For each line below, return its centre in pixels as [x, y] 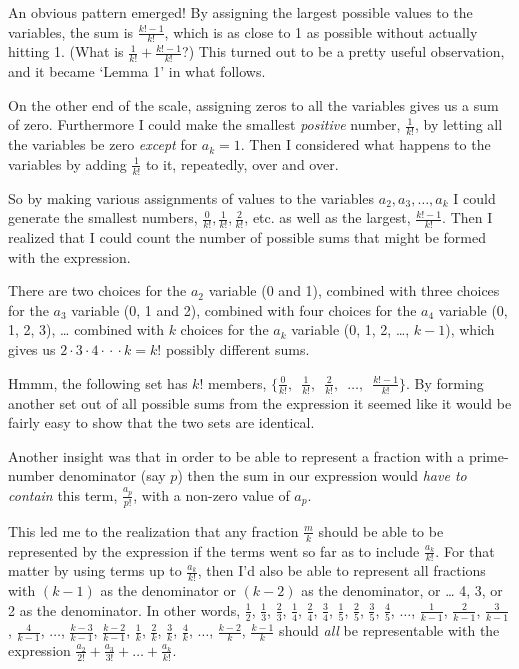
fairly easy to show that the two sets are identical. [161, 422]
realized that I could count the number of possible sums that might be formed [247, 237]
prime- [488, 455]
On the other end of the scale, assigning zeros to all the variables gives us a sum [253, 104]
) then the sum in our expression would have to [322, 475]
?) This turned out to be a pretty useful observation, [343, 51]
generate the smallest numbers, [103, 217]
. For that [465, 550]
